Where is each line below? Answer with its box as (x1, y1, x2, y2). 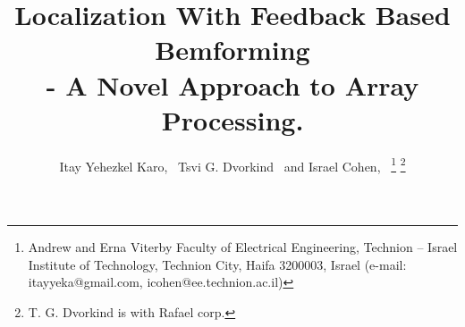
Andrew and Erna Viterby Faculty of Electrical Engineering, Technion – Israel (28, 237, 458, 256)
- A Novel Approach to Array (46, 66, 419, 103)
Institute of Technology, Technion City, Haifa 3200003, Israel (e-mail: (28, 255, 407, 273)
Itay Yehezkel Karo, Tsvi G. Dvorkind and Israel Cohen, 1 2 (59, 154, 406, 175)
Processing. (161, 101, 304, 138)
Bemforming (155, 31, 310, 68)
